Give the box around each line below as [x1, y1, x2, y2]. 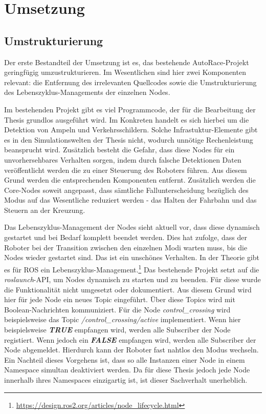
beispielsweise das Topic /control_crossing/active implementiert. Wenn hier [4, 314, 241, 325]
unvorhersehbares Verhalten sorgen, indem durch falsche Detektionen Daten [4, 154, 241, 165]
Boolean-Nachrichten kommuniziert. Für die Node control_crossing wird [4, 304, 231, 314]
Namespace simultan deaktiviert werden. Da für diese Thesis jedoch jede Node [4, 364, 250, 375]
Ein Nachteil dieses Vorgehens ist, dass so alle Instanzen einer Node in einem [4, 354, 245, 365]
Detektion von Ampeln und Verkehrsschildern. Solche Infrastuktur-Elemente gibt [4, 124, 258, 135]
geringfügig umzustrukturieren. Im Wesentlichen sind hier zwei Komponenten [4, 67, 246, 77]
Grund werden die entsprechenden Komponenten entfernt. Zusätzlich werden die [4, 174, 256, 185]
